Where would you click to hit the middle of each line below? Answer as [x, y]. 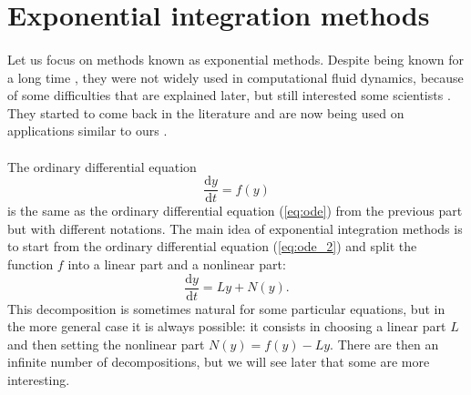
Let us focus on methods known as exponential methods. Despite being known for [236, 59]
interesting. [39, 380]
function [31, 263]
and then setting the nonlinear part [106, 344]
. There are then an [384, 344]
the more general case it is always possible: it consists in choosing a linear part [227, 326]
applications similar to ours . [87, 131]
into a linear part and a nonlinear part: [177, 263]
